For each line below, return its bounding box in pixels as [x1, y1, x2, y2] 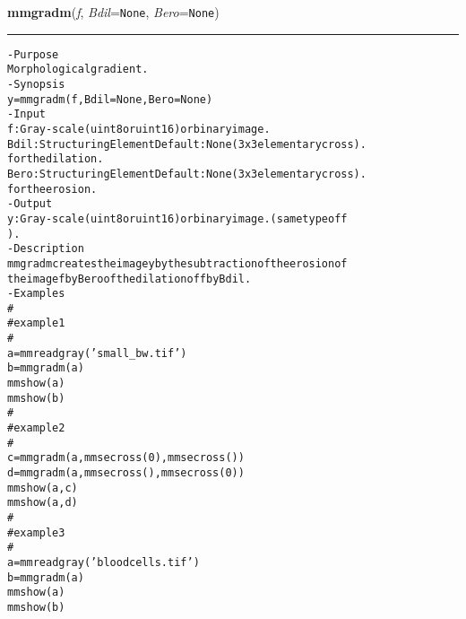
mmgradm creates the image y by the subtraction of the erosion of [7, 257, 348, 270]
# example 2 [7, 422, 65, 435]
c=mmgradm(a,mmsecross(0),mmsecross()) [7, 451, 245, 465]
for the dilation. [7, 153, 104, 166]
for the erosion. [7, 182, 98, 196]
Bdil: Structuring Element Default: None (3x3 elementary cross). [7, 137, 367, 151]
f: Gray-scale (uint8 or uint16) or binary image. [7, 122, 271, 135]
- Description [7, 242, 84, 256]
